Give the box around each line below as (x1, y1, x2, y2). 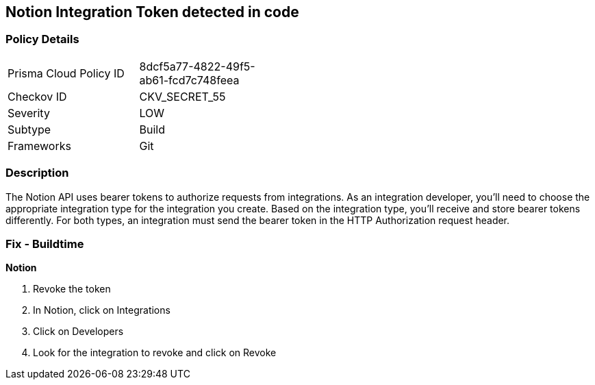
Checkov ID (8, 89, 67, 103)
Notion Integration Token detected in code (5, 3, 299, 21)
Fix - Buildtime (5, 236, 84, 251)
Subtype (8, 122, 51, 136)
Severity (8, 105, 50, 120)
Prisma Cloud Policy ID (8, 66, 125, 80)
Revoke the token (33, 283, 111, 295)
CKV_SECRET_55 (139, 89, 226, 103)
